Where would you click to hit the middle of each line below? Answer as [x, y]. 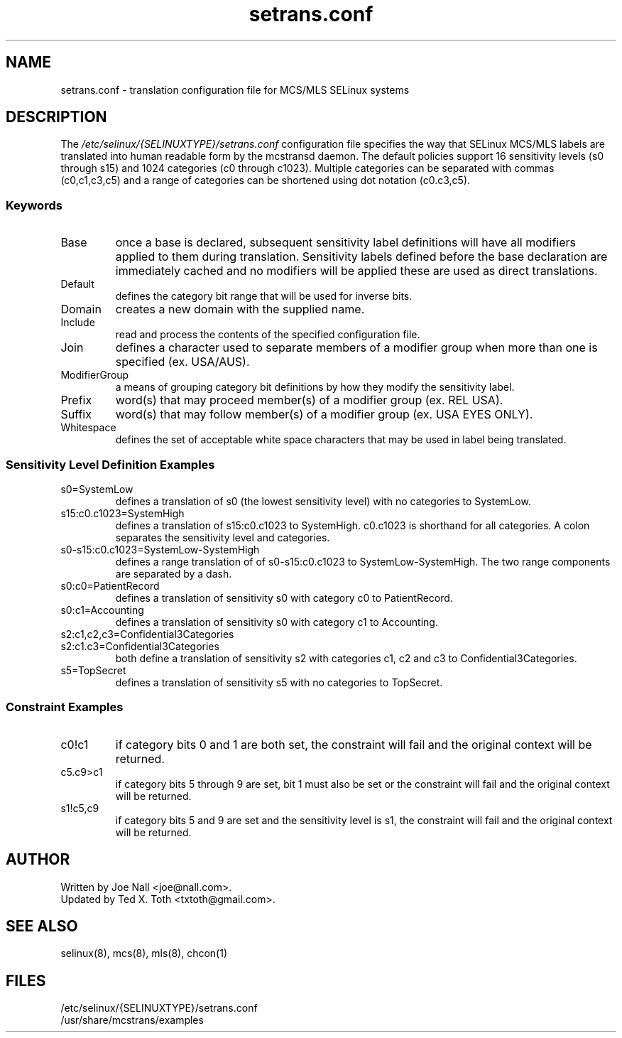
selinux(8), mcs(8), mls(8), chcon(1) [144, 953]
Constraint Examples [65, 707]
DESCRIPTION [56, 117]
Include [78, 323]
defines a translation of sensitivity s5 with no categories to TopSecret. [279, 682]
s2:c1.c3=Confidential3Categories [140, 646]
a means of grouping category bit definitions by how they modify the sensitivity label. [315, 387]
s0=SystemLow [97, 489]
